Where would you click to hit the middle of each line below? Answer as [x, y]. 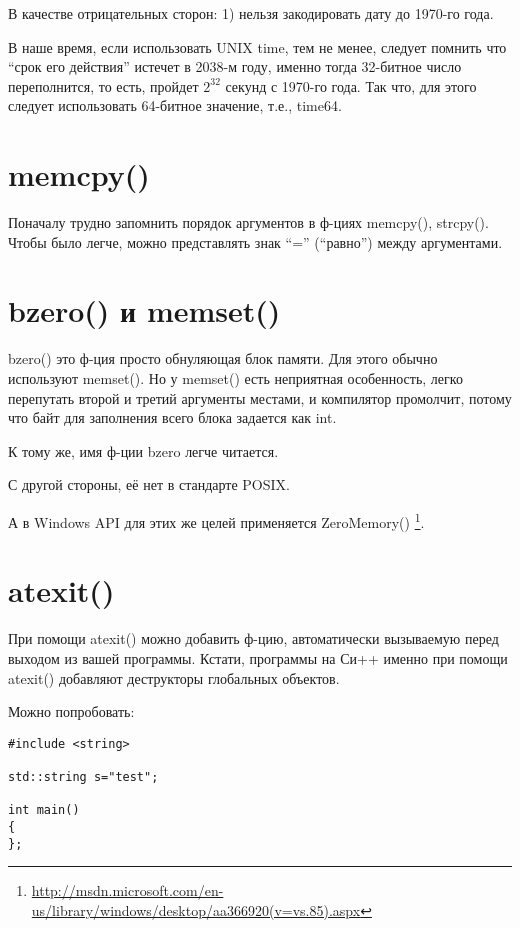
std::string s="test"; [83, 777]
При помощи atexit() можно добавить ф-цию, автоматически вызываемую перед [253, 638]
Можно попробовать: [71, 711]
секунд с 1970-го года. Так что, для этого [351, 85]
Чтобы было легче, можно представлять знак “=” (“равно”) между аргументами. [255, 241]
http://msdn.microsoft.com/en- [127, 890]
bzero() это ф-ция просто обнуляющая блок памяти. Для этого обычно [223, 358]
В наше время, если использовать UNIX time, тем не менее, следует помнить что [257, 46]
